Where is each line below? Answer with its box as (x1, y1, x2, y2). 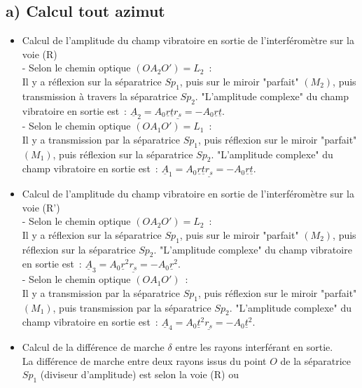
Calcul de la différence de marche (22, 340, 165, 354)
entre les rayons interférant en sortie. (175, 340, 333, 354)
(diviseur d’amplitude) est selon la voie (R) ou (40, 367, 239, 382)
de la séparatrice (280, 353, 351, 368)
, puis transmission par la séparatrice (53, 300, 211, 314)
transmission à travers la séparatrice (22, 88, 177, 103)
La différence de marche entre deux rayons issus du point (22, 353, 267, 368)
